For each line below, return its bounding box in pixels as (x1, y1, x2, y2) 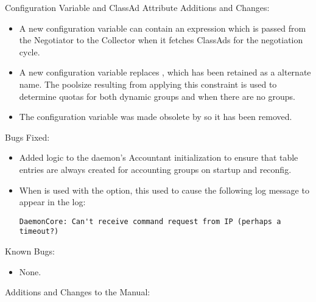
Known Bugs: (5, 245, 55, 258)
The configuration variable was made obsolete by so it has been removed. (19, 110, 292, 123)
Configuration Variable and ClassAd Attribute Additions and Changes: (5, 1, 270, 13)
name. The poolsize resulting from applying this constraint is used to (19, 77, 277, 90)
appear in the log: (19, 195, 86, 208)
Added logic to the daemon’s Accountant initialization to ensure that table (19, 151, 298, 164)
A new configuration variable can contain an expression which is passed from (19, 21, 306, 34)
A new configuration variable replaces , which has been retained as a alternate (19, 66, 311, 79)
